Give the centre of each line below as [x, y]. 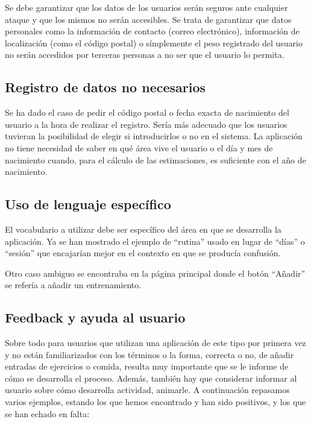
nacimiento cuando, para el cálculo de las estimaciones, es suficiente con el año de [155, 159]
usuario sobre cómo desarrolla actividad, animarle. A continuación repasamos [147, 390]
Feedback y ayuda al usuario [95, 317]
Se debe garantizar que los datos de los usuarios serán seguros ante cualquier [146, 7]
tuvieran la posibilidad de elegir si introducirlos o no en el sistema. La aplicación [154, 136]
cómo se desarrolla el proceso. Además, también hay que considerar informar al [151, 378]
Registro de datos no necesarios [105, 87]
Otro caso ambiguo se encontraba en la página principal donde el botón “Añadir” [155, 273]
